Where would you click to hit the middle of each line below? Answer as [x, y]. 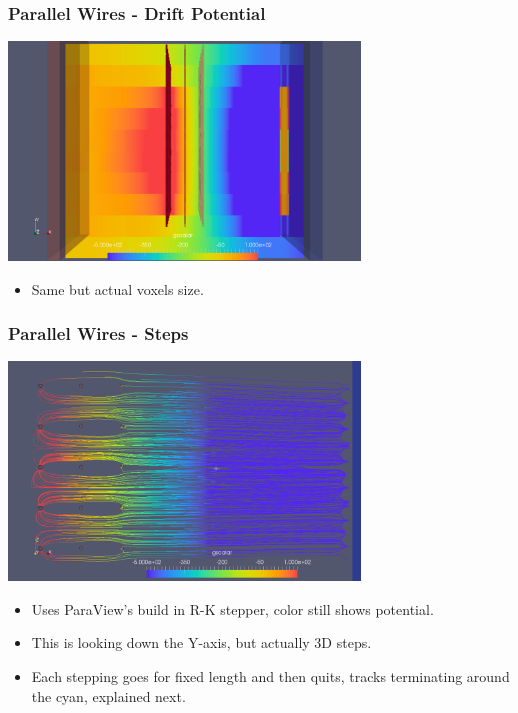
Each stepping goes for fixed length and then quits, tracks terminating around [270, 676]
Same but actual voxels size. [117, 288]
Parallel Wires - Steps [98, 333]
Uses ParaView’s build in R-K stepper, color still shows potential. [232, 608]
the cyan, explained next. [108, 695]
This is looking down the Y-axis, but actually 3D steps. [201, 642]
